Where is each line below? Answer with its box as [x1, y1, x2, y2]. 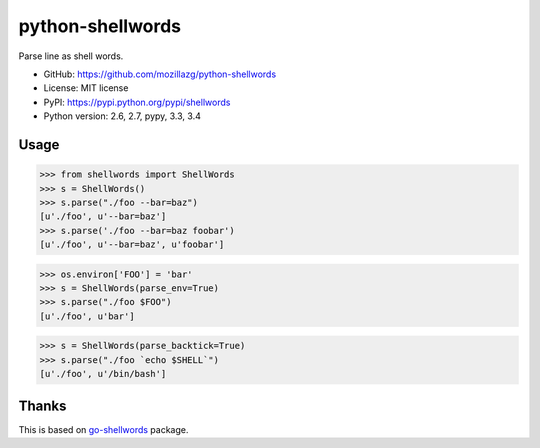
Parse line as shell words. [18, 50, 124, 62]
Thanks [18, 397, 67, 414]
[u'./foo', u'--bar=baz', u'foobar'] [39, 239, 225, 250]
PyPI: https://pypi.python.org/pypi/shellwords [43, 96, 231, 108]
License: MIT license [43, 82, 129, 94]
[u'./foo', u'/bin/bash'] [39, 368, 167, 380]
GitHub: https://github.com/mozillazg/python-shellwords [43, 68, 277, 80]
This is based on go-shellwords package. [18, 423, 189, 435]
